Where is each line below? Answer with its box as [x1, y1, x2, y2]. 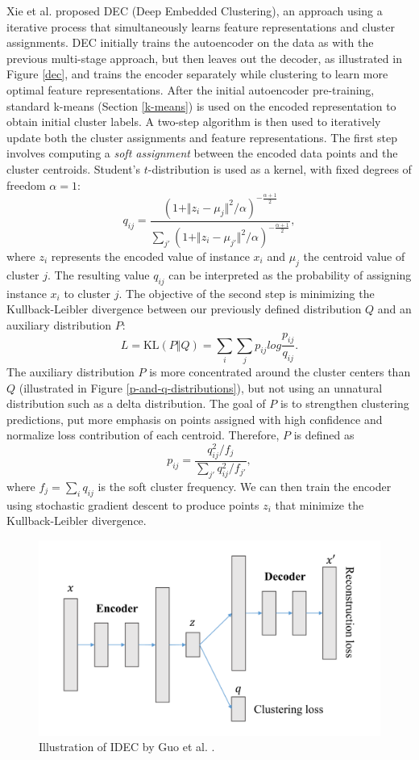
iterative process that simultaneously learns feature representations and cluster [6, 18, 395, 35]
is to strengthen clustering [280, 395, 409, 412]
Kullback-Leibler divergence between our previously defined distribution [6, 300, 362, 317]
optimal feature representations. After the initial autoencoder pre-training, [6, 81, 375, 98]
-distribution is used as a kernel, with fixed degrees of [147, 160, 412, 177]
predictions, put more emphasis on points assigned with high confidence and [6, 410, 383, 427]
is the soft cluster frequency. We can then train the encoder [97, 477, 392, 494]
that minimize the [275, 496, 364, 513]
